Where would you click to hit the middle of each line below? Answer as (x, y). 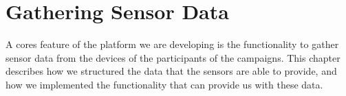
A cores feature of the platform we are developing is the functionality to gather (172, 44)
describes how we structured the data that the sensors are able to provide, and (171, 71)
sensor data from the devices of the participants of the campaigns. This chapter (173, 57)
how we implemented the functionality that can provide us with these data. (164, 84)
